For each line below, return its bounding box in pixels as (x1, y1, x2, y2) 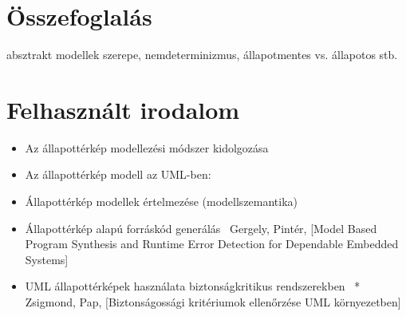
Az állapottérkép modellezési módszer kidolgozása (25, 139, 269, 156)
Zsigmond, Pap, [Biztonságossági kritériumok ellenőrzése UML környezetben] (25, 294, 401, 310)
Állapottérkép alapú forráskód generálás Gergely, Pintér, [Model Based (25, 219, 377, 236)
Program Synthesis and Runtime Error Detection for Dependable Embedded (25, 235, 399, 252)
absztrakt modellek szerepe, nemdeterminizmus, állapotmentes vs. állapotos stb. (6, 46, 398, 63)
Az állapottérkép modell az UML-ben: (25, 166, 211, 183)
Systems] (25, 251, 69, 267)
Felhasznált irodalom (6, 93, 240, 125)
